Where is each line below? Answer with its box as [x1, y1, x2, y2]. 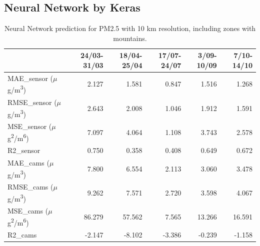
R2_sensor [7, 145, 40, 155]
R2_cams [7, 229, 37, 240]
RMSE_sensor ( [7, 96, 57, 107]
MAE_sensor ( [7, 72, 53, 83]
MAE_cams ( [7, 157, 49, 167]
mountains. [113, 32, 147, 43]
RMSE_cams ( [7, 181, 53, 192]
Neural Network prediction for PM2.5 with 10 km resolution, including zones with [4, 23, 256, 33]
